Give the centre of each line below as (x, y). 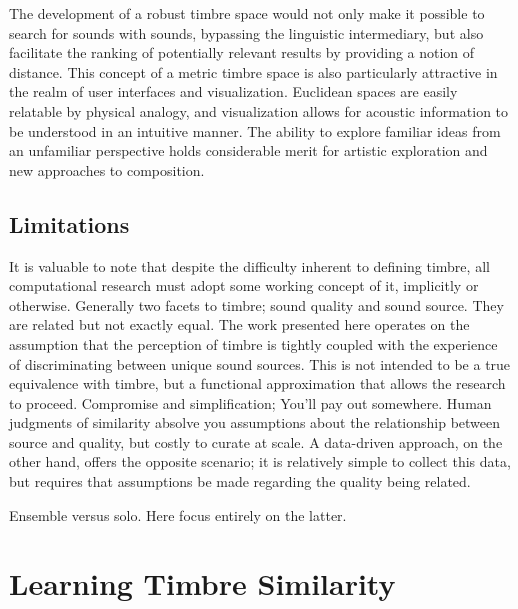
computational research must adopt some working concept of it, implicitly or (244, 285)
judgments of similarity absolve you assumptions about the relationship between (255, 422)
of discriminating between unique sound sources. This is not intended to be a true (260, 363)
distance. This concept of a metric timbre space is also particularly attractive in (253, 71)
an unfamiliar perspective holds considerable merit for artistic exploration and (248, 150)
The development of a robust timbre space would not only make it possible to (247, 13)
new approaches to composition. (107, 169)
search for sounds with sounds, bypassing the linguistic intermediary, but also (246, 32)
